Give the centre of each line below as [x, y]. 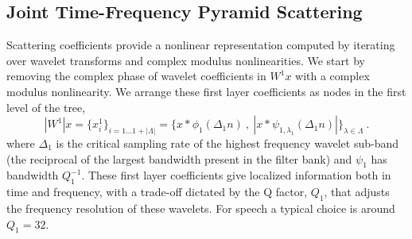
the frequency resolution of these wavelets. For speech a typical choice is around [201, 208]
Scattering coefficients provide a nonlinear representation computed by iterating [201, 45]
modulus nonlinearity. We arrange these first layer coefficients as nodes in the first [206, 91]
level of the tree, [46, 107]
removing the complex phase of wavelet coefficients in [136, 76]
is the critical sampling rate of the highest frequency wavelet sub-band [227, 143]
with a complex [332, 76]
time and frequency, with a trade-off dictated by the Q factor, [157, 192]
